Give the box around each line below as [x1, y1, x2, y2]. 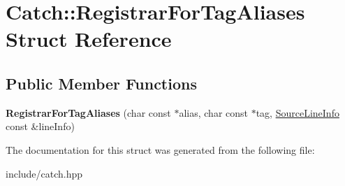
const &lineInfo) [6, 119, 75, 134]
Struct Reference [6, 24, 172, 53]
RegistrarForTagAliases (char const [6, 105, 171, 120]
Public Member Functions [6, 72, 197, 94]
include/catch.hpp [6, 166, 83, 180]
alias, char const [179, 105, 248, 120]
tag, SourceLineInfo [256, 105, 339, 120]
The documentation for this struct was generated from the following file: [6, 142, 315, 157]
